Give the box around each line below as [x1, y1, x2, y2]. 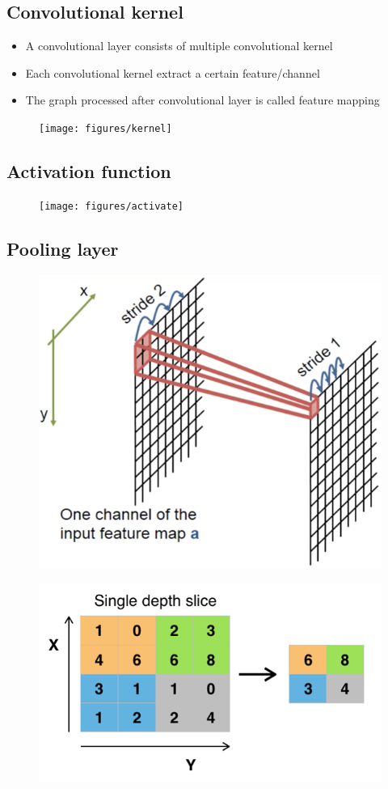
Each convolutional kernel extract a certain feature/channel [25, 64, 320, 81]
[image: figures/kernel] [39, 122, 172, 134]
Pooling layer [6, 235, 119, 261]
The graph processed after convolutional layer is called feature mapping [25, 91, 380, 108]
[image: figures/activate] [39, 200, 183, 212]
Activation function [6, 159, 171, 184]
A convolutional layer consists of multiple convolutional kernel [25, 37, 333, 54]
